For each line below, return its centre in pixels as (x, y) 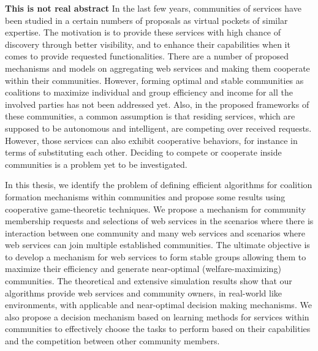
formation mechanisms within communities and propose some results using (145, 196)
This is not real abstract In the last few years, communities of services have (153, 8)
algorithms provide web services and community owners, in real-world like (144, 292)
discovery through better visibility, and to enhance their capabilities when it (148, 44)
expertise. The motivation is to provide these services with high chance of (143, 32)
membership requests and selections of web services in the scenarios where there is (159, 221)
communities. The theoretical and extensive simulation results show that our (149, 281)
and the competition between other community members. (112, 341)
